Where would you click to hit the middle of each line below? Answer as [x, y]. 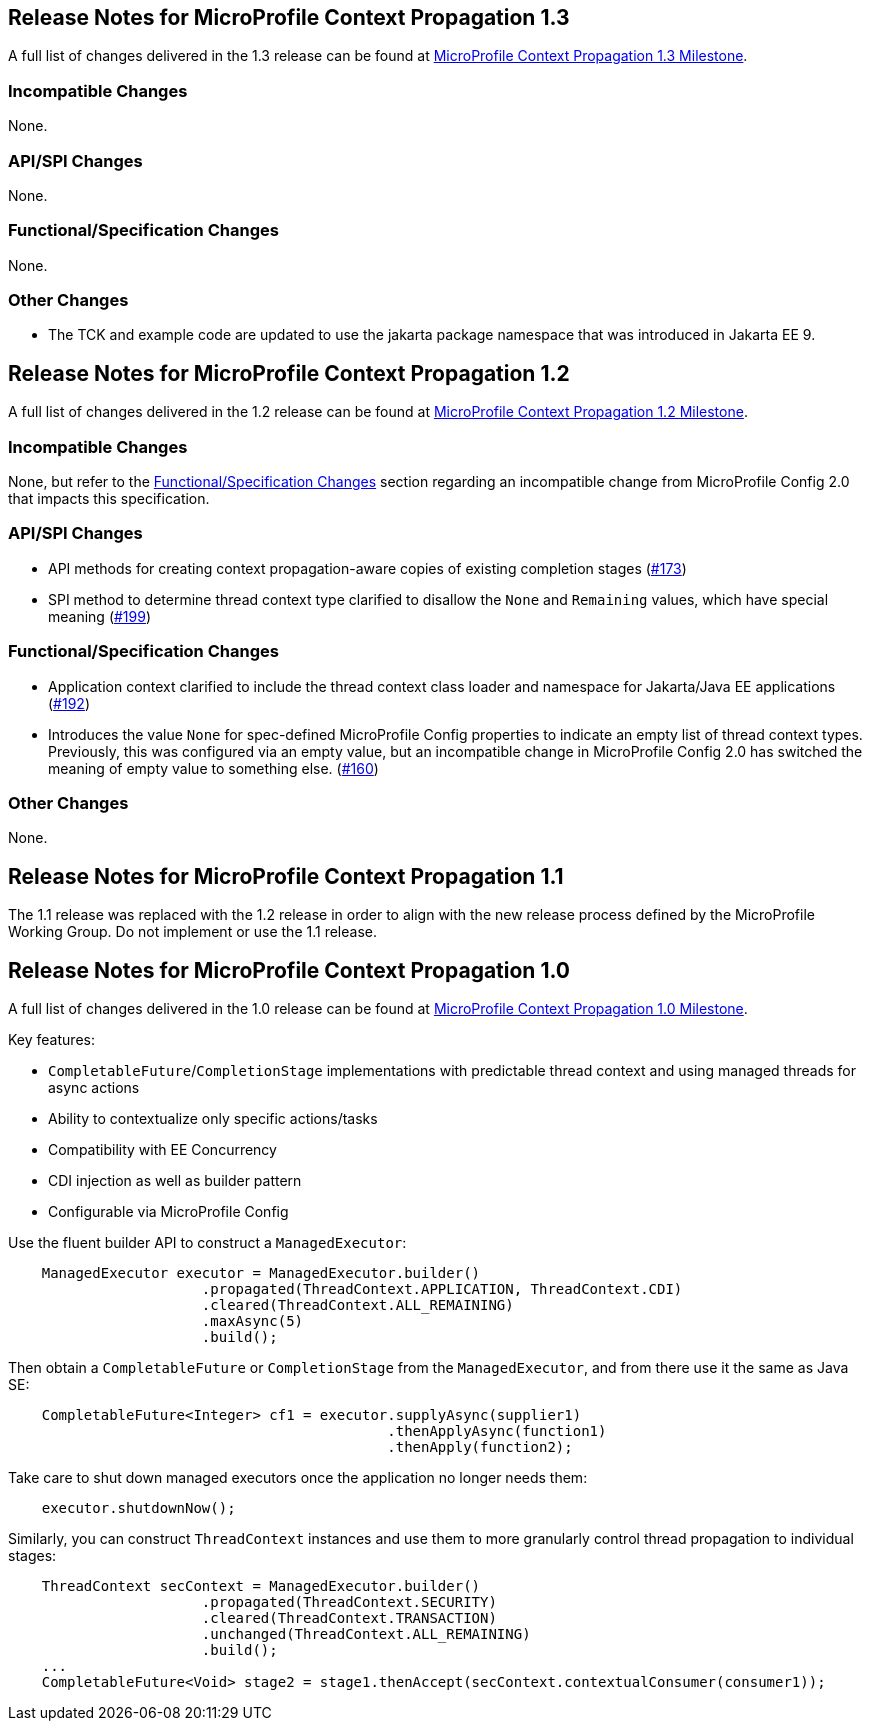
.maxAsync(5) [252, 1320]
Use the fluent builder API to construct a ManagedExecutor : [207, 1242]
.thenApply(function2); [480, 1446]
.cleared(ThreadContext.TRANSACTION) [349, 1617]
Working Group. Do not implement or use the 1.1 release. [192, 932]
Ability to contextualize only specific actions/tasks [213, 1118]
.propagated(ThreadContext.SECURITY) [349, 1601]
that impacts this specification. [109, 499]
